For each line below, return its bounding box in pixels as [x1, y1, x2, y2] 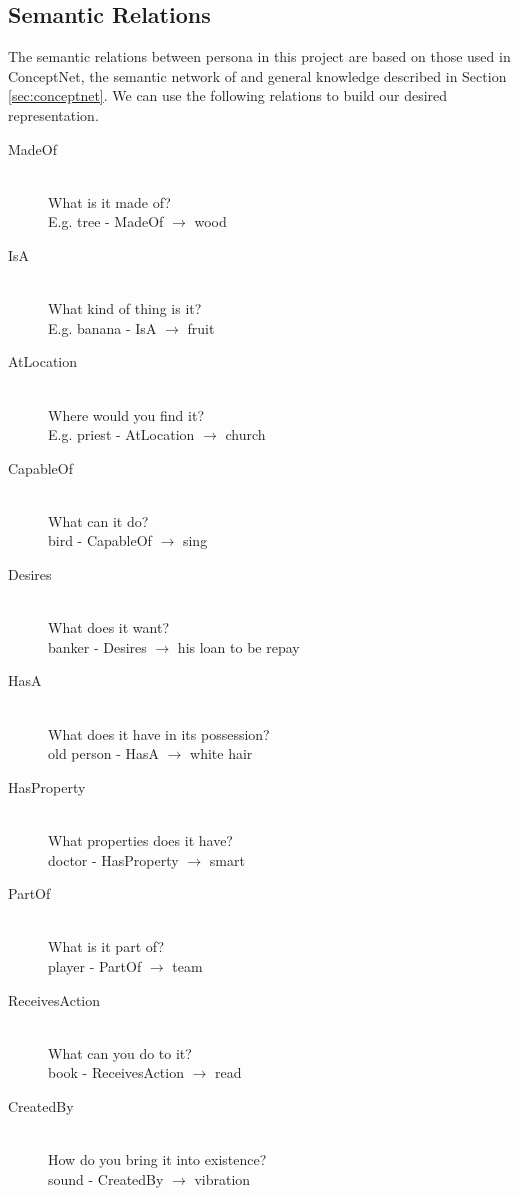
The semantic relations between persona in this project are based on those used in [8, 46, 511, 67]
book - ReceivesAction [48, 1062, 184, 1083]
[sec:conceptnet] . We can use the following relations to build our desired [8, 85, 448, 106]
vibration [194, 1168, 251, 1189]
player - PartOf [48, 955, 142, 976]
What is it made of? [48, 191, 171, 212]
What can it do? [48, 510, 149, 531]
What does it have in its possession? [48, 723, 270, 744]
